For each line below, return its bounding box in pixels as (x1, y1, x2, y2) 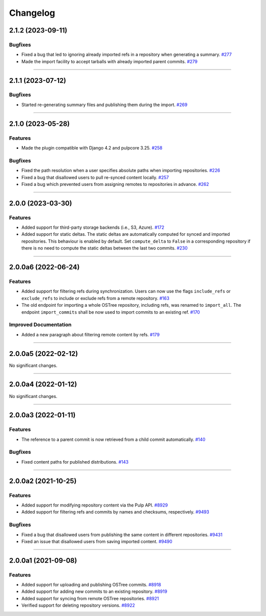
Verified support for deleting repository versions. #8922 (21, 602, 135, 609)
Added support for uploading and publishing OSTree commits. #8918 (21, 582, 162, 588)
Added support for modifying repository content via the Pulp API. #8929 (21, 502, 168, 508)
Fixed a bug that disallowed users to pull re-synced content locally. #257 (21, 174, 169, 180)
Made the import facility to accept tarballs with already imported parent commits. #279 (21, 58, 198, 64)
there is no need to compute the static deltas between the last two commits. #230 (21, 245, 188, 251)
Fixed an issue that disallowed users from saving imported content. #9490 (21, 538, 172, 544)
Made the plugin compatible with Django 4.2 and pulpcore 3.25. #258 (21, 145, 163, 151)
